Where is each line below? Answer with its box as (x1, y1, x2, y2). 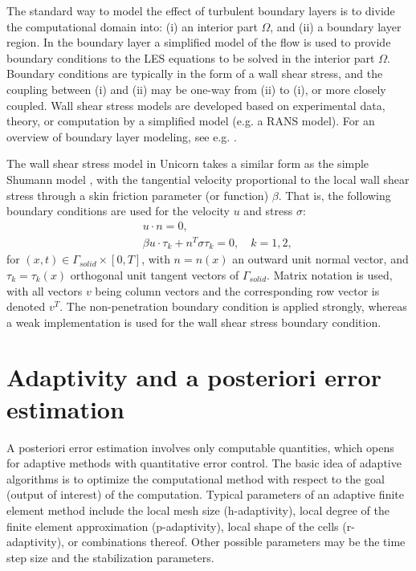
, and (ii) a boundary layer (270, 18, 402, 35)
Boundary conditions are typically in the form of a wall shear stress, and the (6, 65, 383, 82)
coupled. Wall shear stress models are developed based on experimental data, (6, 96, 385, 113)
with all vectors (6, 282, 83, 299)
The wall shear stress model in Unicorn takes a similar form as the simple (6, 155, 369, 172)
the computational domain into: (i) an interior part (6, 18, 258, 35)
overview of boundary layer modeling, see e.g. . (6, 128, 237, 145)
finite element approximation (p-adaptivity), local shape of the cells (6, 517, 339, 534)
